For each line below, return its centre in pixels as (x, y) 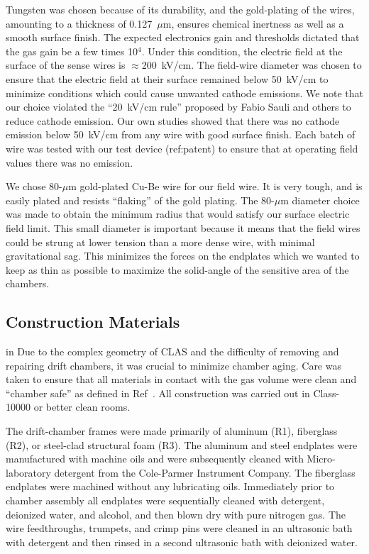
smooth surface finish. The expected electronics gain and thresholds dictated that (183, 37)
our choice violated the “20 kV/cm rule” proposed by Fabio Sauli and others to (178, 107)
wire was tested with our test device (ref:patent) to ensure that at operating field (182, 148)
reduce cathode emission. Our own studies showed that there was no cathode (173, 120)
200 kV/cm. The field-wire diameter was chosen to (252, 65)
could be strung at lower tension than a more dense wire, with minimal (160, 242)
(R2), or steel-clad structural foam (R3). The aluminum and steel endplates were (182, 444)
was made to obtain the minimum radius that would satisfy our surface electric (178, 214)
